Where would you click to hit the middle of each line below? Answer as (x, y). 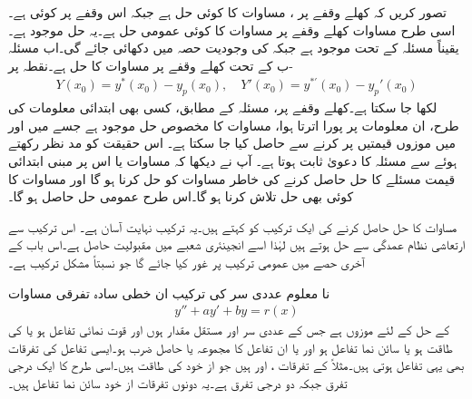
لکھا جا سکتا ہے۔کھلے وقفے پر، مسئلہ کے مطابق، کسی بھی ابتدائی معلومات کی (223, 107)
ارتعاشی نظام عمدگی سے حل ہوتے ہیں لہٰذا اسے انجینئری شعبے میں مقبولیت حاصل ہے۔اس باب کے (237, 244)
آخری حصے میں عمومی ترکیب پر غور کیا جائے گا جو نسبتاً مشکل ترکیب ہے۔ (187, 263)
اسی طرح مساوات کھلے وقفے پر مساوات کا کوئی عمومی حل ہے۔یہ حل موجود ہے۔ (232, 29)
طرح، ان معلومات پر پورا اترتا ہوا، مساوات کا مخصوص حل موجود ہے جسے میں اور (234, 125)
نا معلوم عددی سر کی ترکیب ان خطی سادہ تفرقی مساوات (169, 292)
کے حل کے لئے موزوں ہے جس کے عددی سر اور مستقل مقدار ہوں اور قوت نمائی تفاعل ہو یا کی (229, 330)
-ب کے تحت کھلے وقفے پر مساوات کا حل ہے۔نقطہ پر (151, 65)
